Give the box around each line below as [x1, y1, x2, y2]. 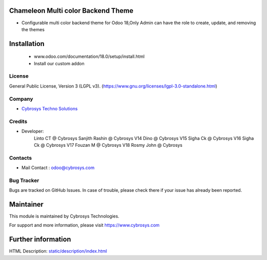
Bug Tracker [9, 177, 40, 184]
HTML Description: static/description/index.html [9, 248, 107, 254]
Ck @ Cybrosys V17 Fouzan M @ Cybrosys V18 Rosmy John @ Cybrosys [34, 142, 182, 148]
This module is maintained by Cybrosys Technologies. [9, 213, 120, 219]
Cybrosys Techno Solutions [21, 105, 78, 111]
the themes [21, 26, 44, 32]
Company [9, 95, 33, 102]
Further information [9, 235, 71, 244]
